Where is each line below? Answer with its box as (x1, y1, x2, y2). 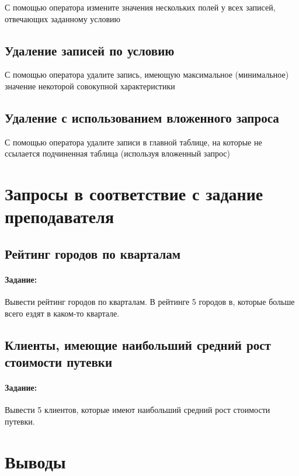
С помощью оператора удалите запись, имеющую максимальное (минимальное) (5, 68, 289, 81)
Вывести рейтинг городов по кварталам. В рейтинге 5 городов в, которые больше (5, 296, 295, 308)
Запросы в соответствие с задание (5, 182, 263, 206)
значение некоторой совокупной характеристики (5, 79, 175, 92)
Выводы (5, 449, 66, 473)
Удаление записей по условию (5, 41, 175, 59)
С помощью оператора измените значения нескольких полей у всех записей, (5, 1, 276, 13)
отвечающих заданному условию (5, 12, 121, 25)
